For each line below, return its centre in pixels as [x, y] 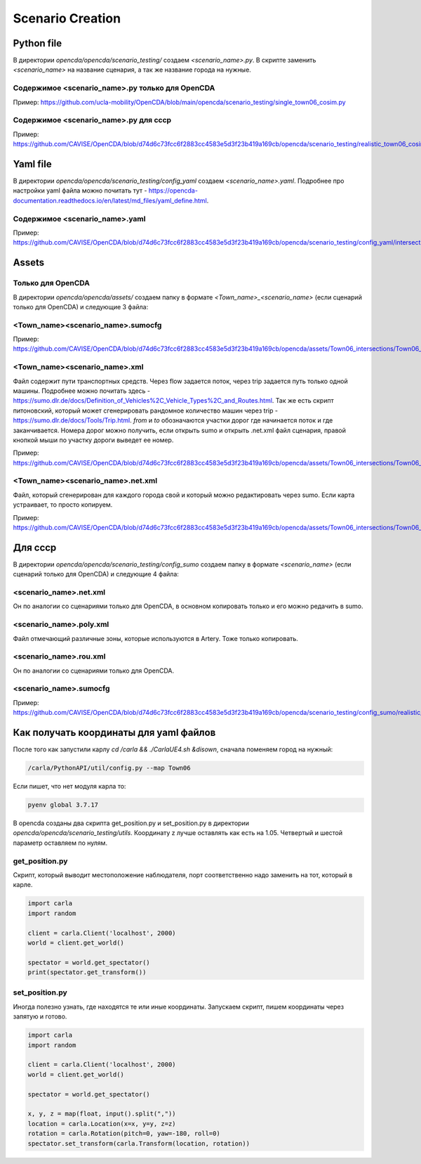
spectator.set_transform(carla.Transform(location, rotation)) [139, 1143]
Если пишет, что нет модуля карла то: [69, 787]
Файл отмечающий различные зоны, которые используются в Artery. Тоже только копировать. [155, 638]
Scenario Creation [67, 18]
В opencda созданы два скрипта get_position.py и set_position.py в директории [131, 823]
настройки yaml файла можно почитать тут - [80, 190]
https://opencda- [173, 190]
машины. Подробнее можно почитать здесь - [82, 391]
